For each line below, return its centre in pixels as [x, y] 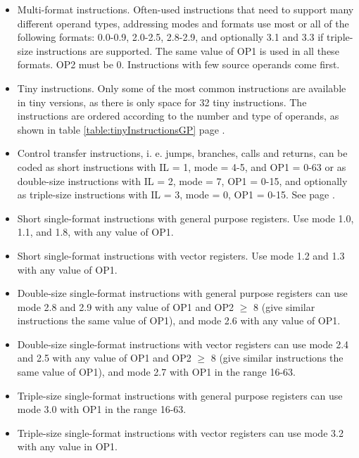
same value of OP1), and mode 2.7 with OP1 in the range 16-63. [157, 372]
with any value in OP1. [67, 446]
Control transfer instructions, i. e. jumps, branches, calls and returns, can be [182, 153]
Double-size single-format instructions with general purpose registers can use [182, 293]
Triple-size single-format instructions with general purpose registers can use [180, 395]
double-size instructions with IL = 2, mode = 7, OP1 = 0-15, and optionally [182, 180]
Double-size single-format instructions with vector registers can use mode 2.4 [183, 344]
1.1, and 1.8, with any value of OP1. [95, 232]
